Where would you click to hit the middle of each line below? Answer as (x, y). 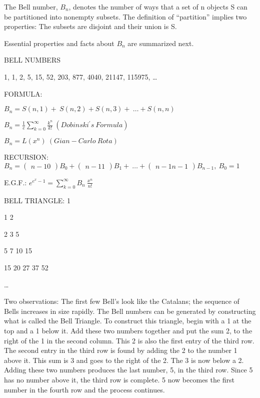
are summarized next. (161, 43)
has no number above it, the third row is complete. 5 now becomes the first (119, 379)
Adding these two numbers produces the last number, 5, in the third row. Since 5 (128, 370)
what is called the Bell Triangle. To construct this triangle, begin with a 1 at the (128, 321)
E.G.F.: (15, 182)
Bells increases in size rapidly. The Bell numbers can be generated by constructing (130, 311)
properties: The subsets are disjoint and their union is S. (90, 26)
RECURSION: (26, 157)
